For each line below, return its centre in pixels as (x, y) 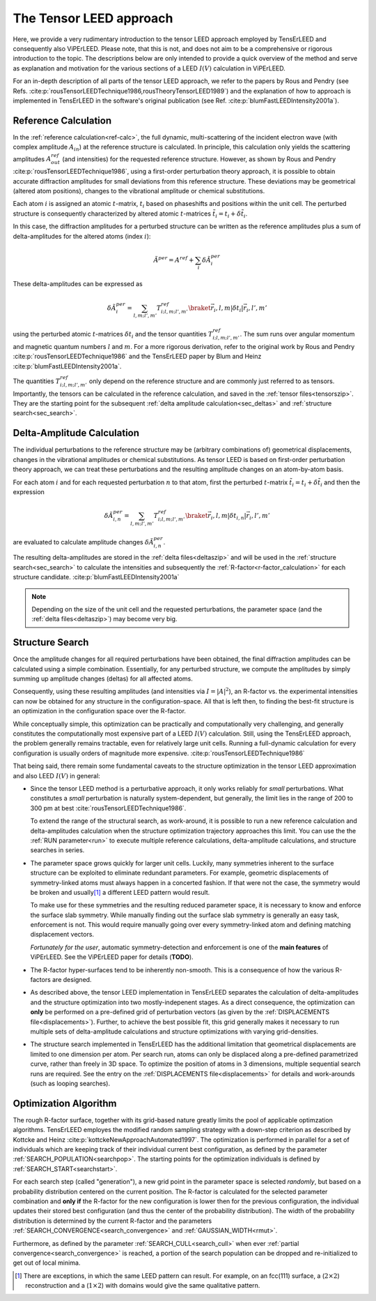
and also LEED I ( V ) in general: (56, 775)
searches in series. (57, 850)
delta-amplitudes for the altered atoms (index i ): (82, 236)
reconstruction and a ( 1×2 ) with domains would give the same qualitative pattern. (143, 1286)
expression (29, 491)
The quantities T (37, 381)
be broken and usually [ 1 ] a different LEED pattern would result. (120, 892)
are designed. (72, 980)
